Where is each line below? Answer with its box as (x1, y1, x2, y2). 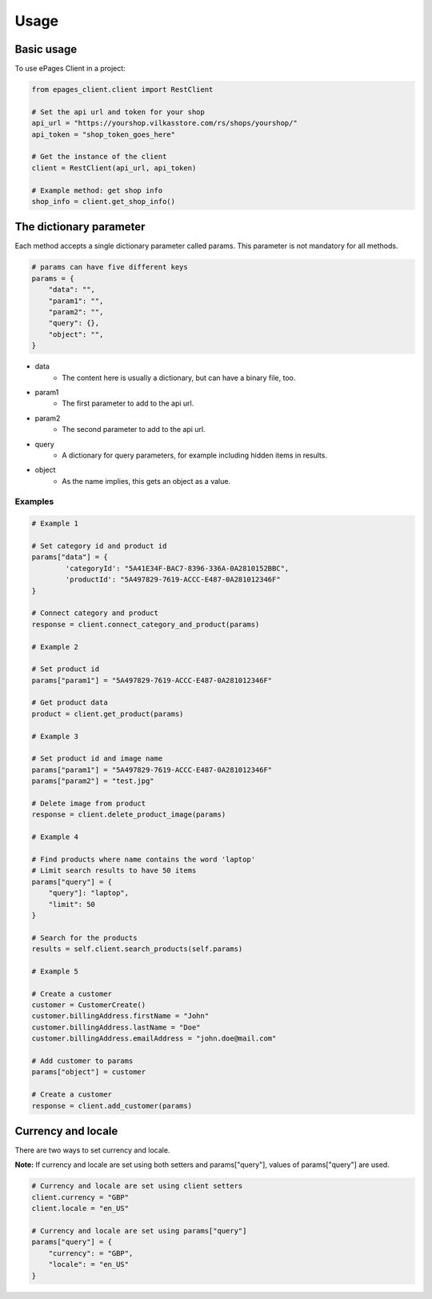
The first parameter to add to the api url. (62, 398, 194, 408)
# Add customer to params (31, 1056, 134, 1065)
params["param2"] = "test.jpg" (31, 777, 155, 785)
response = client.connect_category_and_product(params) (31, 620, 260, 629)
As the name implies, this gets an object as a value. (62, 476, 231, 486)
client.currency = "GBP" (31, 1193, 130, 1201)
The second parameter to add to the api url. (62, 425, 206, 434)
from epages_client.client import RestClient (31, 85, 214, 94)
